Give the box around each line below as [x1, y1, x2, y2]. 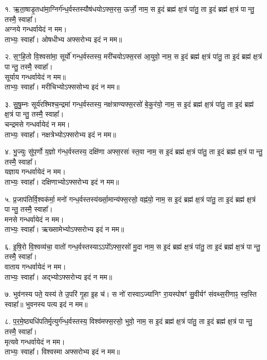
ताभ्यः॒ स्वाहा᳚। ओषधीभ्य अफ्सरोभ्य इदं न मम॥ [5, 33, 122, 44]
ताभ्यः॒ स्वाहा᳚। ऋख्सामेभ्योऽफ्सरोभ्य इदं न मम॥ [5, 224, 124, 235]
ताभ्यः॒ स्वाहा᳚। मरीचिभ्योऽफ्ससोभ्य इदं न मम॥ [5, 81, 120, 92]
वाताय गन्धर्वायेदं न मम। [5, 261, 66, 272]
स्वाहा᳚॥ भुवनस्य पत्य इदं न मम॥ [5, 298, 88, 309]
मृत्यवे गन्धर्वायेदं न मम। [5, 336, 65, 347]
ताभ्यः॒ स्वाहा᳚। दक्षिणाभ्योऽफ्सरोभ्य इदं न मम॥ [5, 176, 119, 187]
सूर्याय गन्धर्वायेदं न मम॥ [5, 71, 66, 82]
